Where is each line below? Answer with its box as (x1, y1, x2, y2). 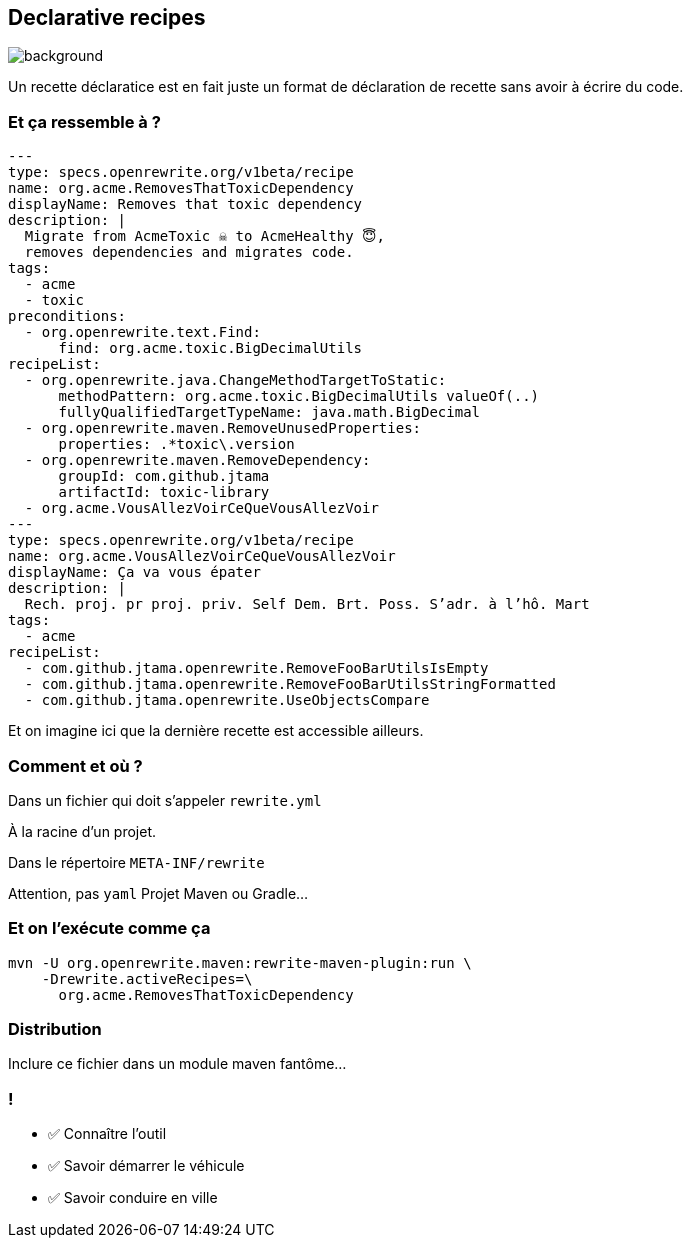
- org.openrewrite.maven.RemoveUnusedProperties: (24, 420, 422, 437)
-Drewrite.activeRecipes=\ (41, 970, 253, 987)
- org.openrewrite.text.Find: (24, 324, 261, 341)
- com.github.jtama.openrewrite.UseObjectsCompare (24, 692, 430, 709)
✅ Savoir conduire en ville (48, 1189, 218, 1207)
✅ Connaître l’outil (48, 1125, 167, 1143)
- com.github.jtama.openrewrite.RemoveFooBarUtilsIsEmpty (24, 660, 489, 677)
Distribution (8, 1019, 102, 1040)
